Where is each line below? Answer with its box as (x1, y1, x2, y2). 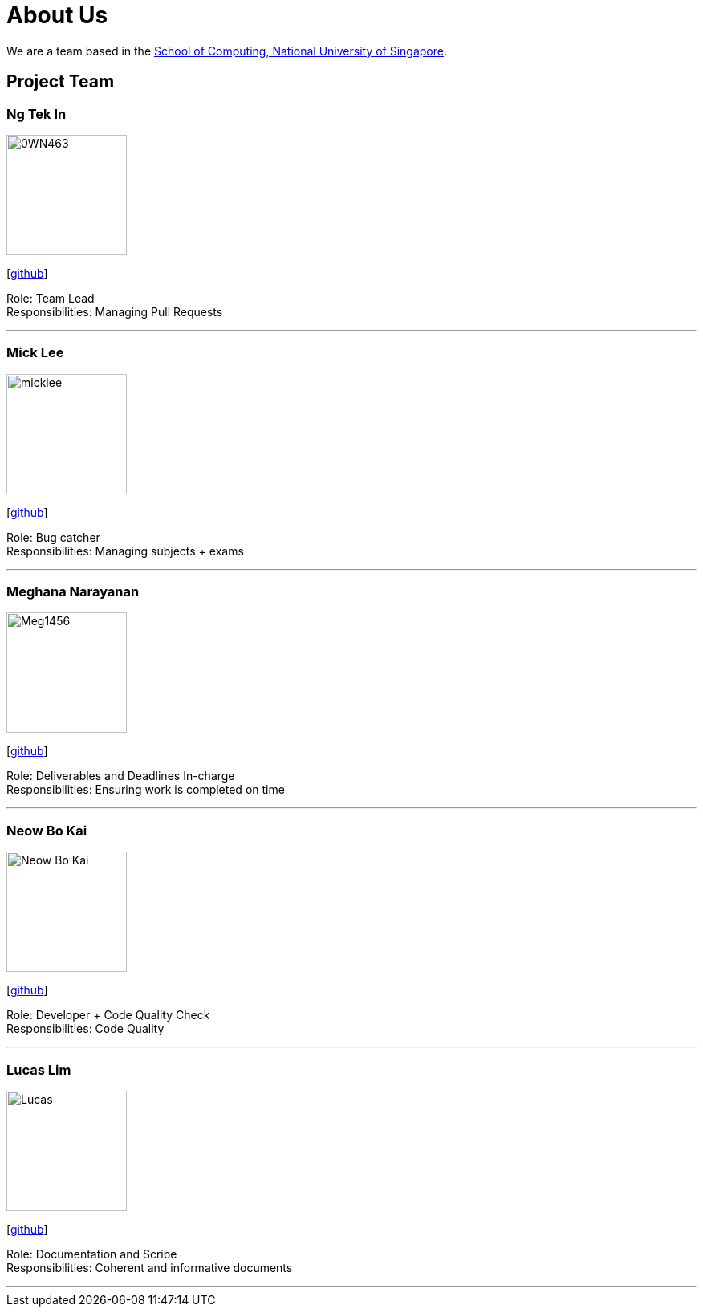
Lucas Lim (6, 1061, 71, 1078)
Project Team (6, 71, 115, 92)
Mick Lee (6, 344, 64, 361)
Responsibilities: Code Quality (6, 1022, 165, 1036)
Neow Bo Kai (6, 822, 87, 839)
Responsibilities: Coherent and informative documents (6, 1260, 293, 1274)
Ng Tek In (6, 105, 67, 122)
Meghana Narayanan (6, 583, 140, 600)
